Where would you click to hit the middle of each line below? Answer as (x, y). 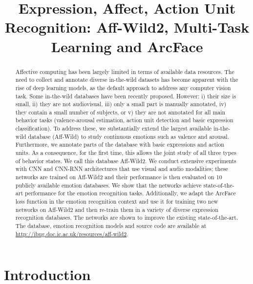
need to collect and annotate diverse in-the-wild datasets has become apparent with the (127, 80)
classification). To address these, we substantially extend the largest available (114, 128)
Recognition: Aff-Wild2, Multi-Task (127, 27)
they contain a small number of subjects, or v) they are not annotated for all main (120, 112)
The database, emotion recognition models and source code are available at (111, 226)
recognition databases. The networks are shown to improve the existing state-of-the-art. (127, 218)
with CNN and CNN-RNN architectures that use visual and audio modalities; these (122, 169)
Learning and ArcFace (127, 46)
